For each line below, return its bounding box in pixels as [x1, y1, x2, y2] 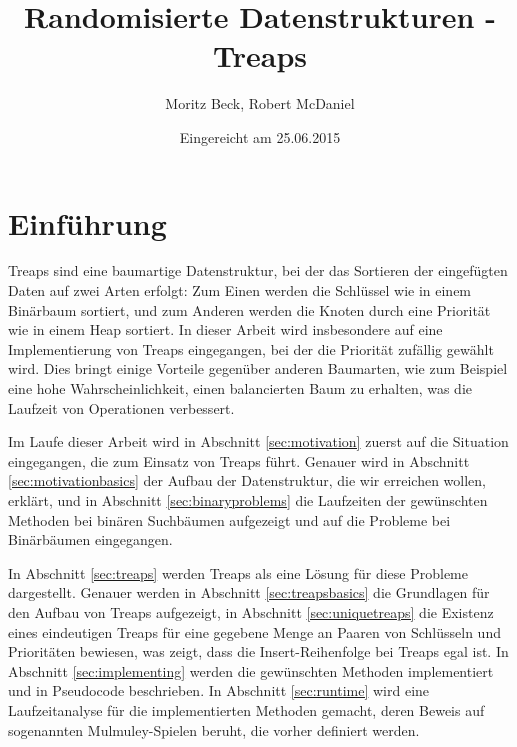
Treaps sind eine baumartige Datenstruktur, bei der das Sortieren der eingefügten [8, 260, 508, 281]
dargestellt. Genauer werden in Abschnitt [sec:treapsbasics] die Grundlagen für [8, 582, 490, 603]
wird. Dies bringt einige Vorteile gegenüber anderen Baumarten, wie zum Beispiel [8, 358, 508, 379]
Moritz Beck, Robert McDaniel [165, 93, 355, 114]
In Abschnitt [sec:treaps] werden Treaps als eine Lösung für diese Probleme [8, 562, 468, 583]
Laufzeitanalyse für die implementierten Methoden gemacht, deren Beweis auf [8, 699, 485, 720]
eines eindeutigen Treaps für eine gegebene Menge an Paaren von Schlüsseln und [8, 621, 501, 642]
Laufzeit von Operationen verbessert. [8, 397, 235, 418]
